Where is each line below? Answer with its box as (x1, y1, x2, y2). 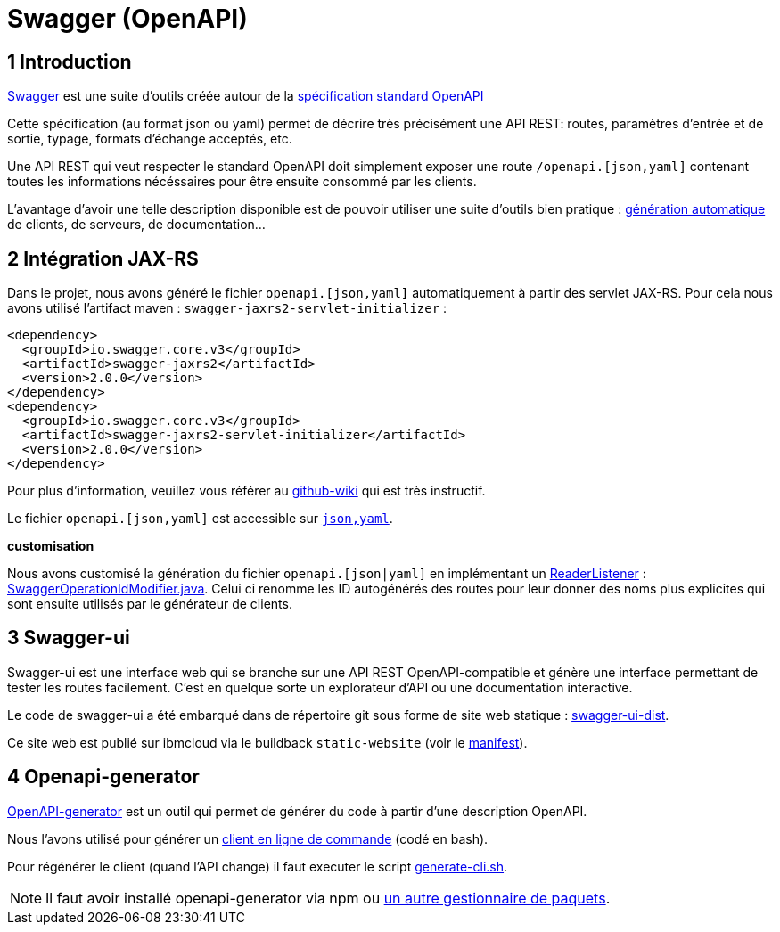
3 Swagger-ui (7, 626, 130, 650)
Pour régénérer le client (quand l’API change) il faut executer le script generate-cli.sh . (7, 858, 508, 874)
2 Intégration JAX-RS (7, 247, 199, 270)
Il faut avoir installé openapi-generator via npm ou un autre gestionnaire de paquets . (45, 888, 611, 907)
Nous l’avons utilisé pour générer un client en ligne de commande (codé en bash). (7, 830, 489, 846)
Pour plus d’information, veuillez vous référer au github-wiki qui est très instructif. (7, 483, 486, 499)
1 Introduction (7, 50, 132, 73)
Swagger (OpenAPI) (7, 4, 248, 34)
